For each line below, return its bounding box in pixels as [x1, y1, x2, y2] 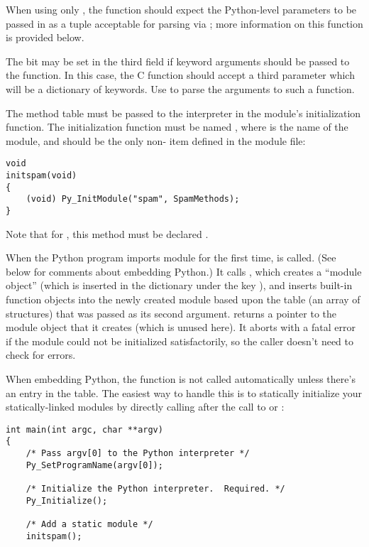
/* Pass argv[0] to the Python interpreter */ [26, 448, 250, 459]
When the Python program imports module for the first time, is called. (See [6, 250, 336, 265]
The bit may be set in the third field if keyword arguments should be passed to [6, 53, 350, 68]
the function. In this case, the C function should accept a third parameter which [6, 67, 355, 82]
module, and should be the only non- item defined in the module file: [6, 133, 306, 148]
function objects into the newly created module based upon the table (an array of [6, 292, 360, 306]
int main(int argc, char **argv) [6, 424, 163, 435]
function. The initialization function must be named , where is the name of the [6, 119, 348, 134]
